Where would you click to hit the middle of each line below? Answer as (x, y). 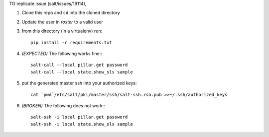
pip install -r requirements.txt (71, 42)
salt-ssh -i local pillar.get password (79, 117)
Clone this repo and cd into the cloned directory (71, 13)
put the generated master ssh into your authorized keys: (79, 83)
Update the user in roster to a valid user (62, 22)
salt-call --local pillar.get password (79, 65)
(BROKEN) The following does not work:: (64, 105)
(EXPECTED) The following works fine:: (62, 53)
